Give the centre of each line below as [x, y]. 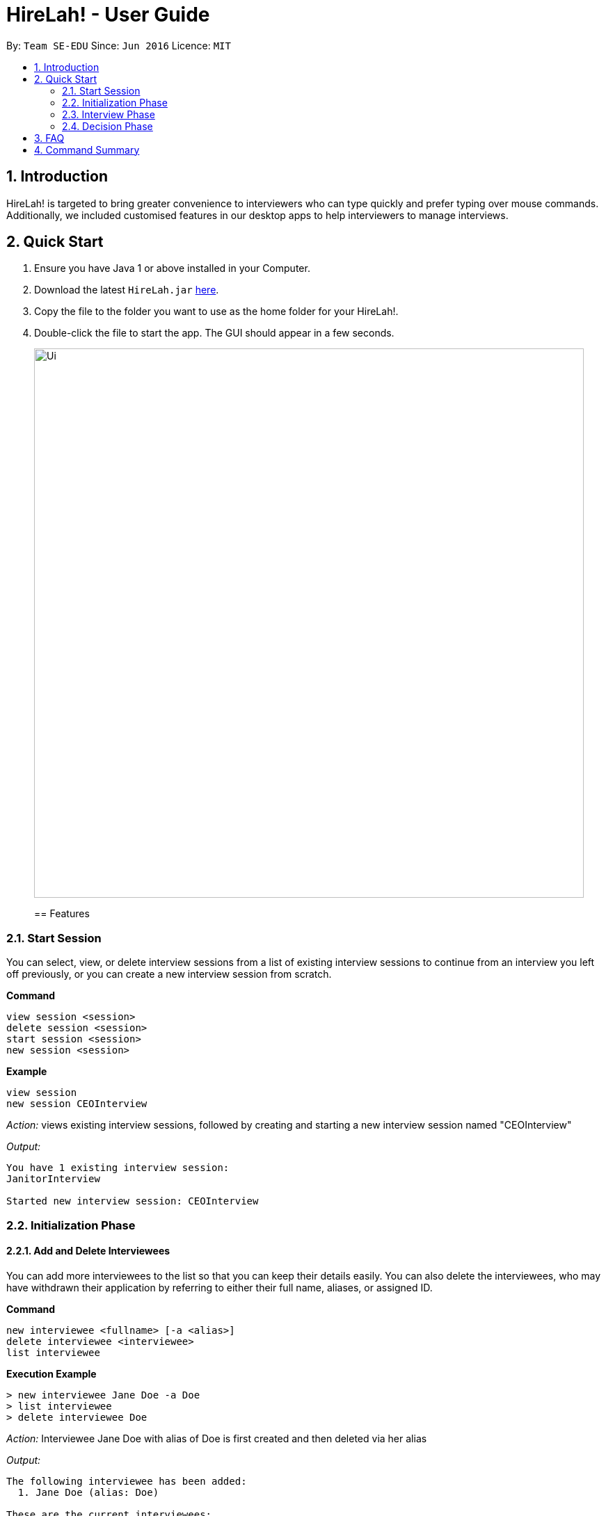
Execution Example [51, 1373]
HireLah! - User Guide [108, 15]
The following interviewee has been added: [127, 1481]
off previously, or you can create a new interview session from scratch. [169, 974]
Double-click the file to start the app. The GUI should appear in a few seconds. [214, 333]
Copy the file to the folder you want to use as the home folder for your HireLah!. [216, 312]
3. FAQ [49, 138]
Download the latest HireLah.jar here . [127, 290]
